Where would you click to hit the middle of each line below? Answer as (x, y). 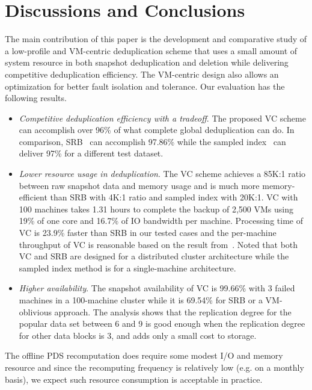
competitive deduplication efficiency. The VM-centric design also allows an (142, 74)
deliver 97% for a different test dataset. (91, 153)
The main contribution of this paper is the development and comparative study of (156, 39)
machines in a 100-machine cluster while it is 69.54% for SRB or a (141, 300)
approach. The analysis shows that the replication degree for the (173, 311)
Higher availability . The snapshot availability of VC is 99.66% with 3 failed (157, 288)
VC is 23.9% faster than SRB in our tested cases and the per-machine (148, 233)
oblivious (35, 311)
